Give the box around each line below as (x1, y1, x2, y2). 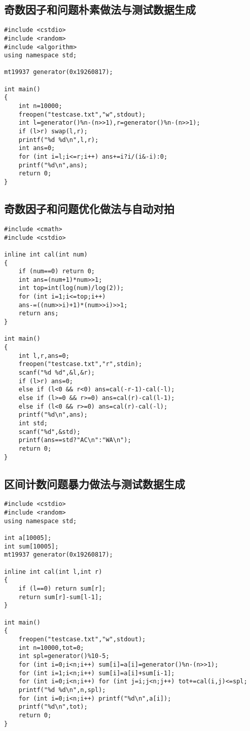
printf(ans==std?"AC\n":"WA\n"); (18, 436, 131, 444)
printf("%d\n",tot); (18, 703, 88, 711)
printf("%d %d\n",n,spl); (18, 686, 106, 693)
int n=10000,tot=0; (18, 644, 84, 651)
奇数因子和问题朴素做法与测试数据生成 (4, 2, 196, 17)
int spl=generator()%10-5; (18, 652, 110, 660)
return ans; (18, 310, 59, 317)
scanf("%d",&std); (18, 428, 81, 435)
